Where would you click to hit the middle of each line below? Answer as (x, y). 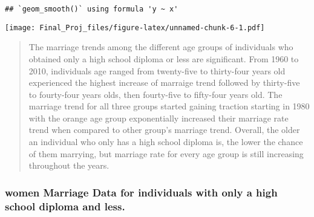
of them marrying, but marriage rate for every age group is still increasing (166, 153)
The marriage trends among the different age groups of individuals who (161, 47)
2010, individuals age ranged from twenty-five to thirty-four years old (157, 70)
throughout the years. (69, 165)
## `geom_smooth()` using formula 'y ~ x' (92, 9)
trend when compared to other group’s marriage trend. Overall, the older (164, 130)
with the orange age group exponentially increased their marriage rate (159, 118)
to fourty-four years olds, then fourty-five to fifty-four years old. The (155, 94)
